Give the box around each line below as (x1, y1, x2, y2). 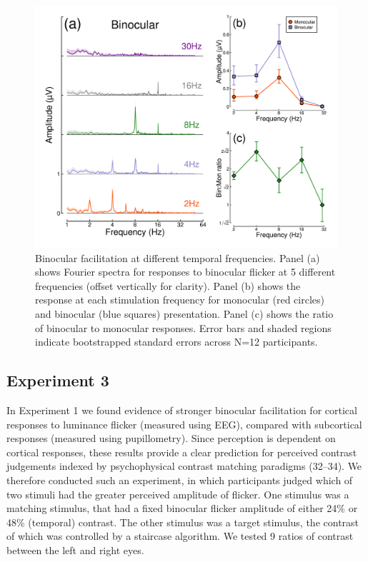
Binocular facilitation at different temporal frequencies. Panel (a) (35, 250, 320, 265)
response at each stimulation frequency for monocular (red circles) (35, 292, 324, 307)
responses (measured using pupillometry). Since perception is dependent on (6, 431, 336, 446)
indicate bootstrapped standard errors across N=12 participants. (35, 334, 318, 349)
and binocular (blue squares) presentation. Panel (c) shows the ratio (35, 306, 334, 321)
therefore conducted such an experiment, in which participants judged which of (6, 473, 353, 488)
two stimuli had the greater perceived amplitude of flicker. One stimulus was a (6, 486, 349, 501)
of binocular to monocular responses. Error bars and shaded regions (35, 320, 332, 335)
